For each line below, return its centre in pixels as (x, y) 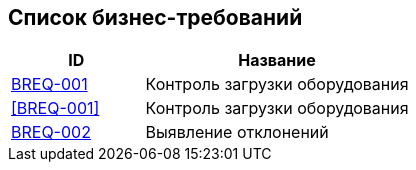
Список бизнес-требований (155, 17)
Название (277, 60)
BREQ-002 (51, 132)
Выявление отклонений (237, 132)
